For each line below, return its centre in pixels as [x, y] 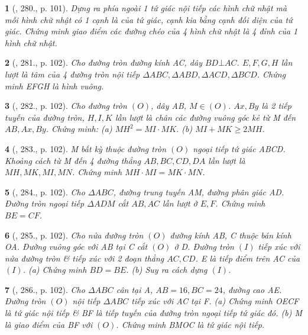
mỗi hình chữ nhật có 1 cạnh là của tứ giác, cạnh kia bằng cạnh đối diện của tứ [149, 19]
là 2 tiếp [276, 106]
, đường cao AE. [252, 289]
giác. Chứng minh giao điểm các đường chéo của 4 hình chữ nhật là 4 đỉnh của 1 [151, 31]
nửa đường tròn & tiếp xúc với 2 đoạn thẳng [85, 258]
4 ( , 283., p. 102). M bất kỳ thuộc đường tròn [86, 148]
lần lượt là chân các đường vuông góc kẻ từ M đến [205, 117]
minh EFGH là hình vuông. [54, 86]
